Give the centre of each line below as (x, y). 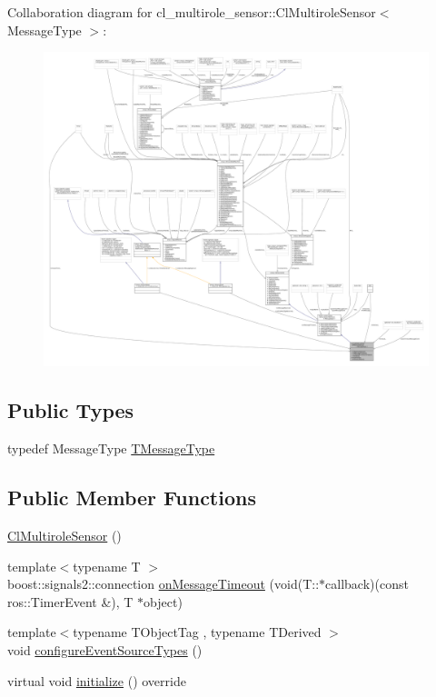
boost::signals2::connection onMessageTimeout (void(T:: (163, 584)
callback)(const (367, 584)
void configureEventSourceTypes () (105, 649)
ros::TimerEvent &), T (70, 601)
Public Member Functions (132, 498)
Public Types (71, 410)
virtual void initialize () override (97, 680)
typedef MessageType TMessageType (111, 448)
